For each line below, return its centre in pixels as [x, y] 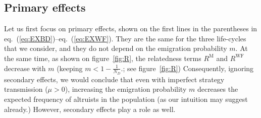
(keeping [70, 68]
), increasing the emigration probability [126, 89]
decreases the [218, 89]
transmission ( [26, 89]
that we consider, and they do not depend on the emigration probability [116, 48]
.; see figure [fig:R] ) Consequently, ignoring [187, 68]
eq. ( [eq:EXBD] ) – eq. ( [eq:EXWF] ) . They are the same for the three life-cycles [125, 38]
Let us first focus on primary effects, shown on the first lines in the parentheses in [131, 28]
